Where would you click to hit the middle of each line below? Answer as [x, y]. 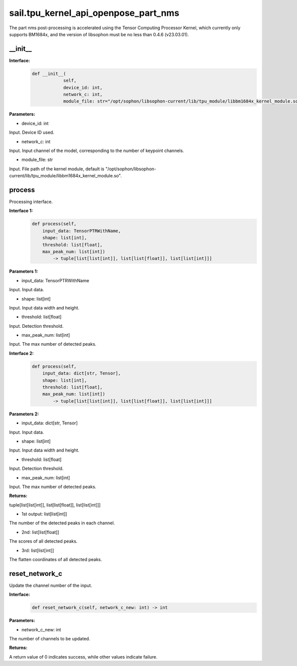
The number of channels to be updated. [50, 639]
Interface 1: [21, 211]
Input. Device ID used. [32, 132]
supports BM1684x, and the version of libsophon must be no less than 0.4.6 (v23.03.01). [99, 34]
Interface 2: [22, 353]
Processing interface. [31, 202]
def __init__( [49, 74]
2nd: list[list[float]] [40, 532]
